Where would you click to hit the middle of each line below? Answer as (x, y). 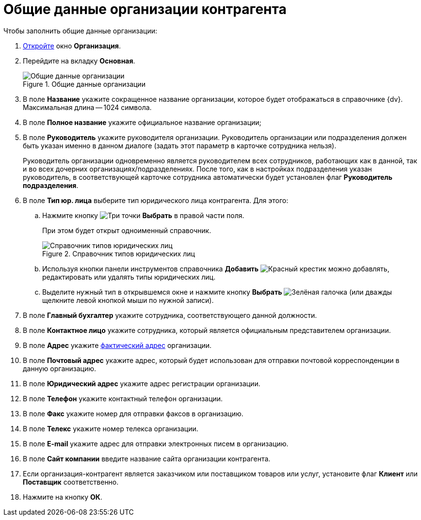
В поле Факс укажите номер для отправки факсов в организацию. (133, 413)
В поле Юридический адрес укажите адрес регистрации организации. (142, 383)
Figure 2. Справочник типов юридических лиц (119, 253)
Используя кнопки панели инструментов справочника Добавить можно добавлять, (216, 268)
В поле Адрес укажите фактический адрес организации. (117, 345)
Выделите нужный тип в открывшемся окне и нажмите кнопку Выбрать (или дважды (217, 292)
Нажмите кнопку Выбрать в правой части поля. (143, 215)
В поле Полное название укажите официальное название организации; (142, 122)
